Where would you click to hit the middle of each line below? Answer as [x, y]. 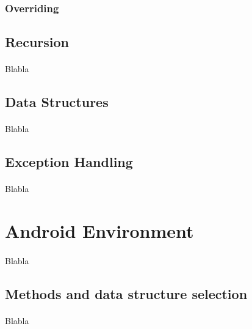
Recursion [37, 42]
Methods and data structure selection [126, 293]
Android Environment [99, 230]
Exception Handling [69, 162]
